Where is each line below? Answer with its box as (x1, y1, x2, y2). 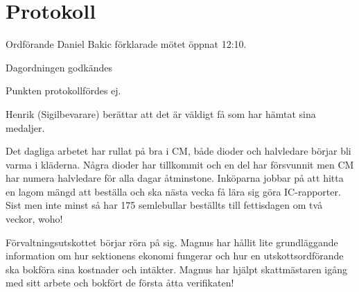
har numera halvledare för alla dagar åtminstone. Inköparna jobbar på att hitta (6, 171, 344, 185)
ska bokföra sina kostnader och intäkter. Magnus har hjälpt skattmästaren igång (6, 261, 348, 276)
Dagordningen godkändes (6, 60, 112, 74)
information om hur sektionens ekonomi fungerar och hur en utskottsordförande (6, 248, 344, 263)
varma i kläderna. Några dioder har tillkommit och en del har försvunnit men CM (6, 157, 354, 171)
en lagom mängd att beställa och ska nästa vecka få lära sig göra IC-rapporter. (6, 184, 341, 198)
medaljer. (6, 120, 45, 135)
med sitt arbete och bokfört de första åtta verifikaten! (6, 275, 234, 290)
